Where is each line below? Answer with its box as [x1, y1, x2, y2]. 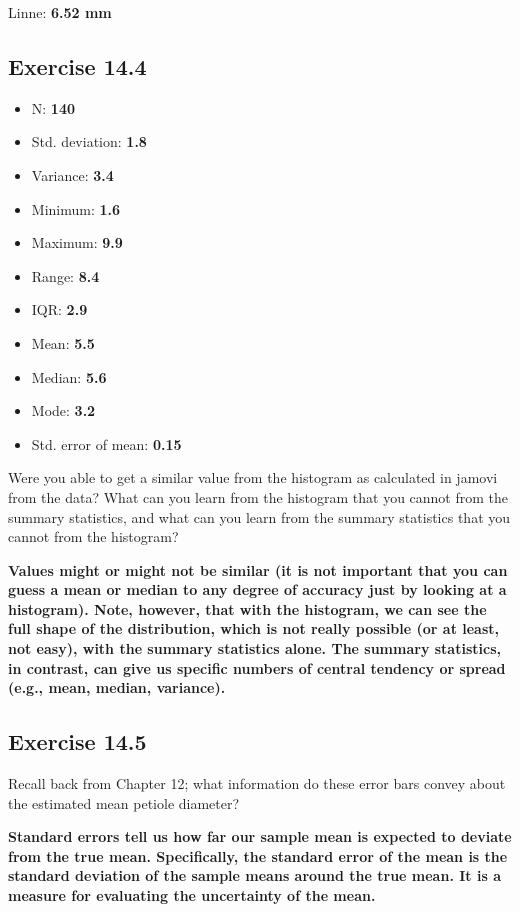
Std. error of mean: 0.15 [31, 433, 182, 454]
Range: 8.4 [31, 265, 100, 286]
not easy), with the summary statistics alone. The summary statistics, [8, 638, 501, 659]
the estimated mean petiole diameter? [8, 792, 240, 813]
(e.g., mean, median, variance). [8, 677, 226, 698]
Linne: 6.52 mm [8, 2, 112, 22]
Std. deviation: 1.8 [31, 131, 147, 152]
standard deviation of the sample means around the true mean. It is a [8, 865, 501, 886]
